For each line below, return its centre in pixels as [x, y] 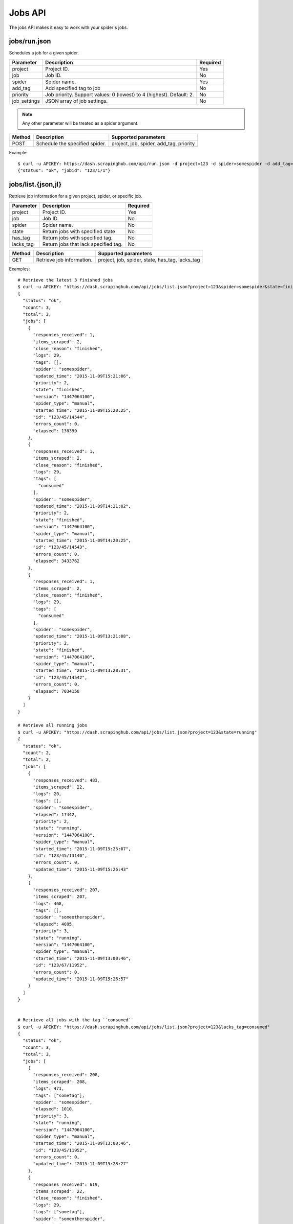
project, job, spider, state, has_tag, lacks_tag [149, 259]
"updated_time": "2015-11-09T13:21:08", [82, 636]
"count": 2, [37, 753]
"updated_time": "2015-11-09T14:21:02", [82, 506]
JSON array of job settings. [76, 101]
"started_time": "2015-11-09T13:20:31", [82, 671]
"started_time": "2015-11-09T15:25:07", [82, 849]
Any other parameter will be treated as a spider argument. [80, 123]
